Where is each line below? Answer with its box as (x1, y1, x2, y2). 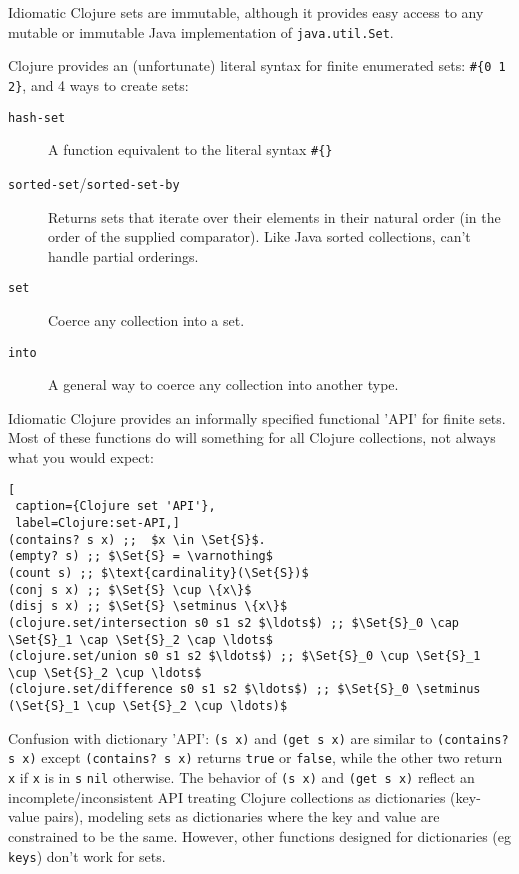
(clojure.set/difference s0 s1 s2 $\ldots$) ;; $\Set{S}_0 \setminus (8, 682, 481, 697)
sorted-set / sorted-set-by (8, 172, 180, 193)
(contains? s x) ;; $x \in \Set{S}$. (8, 532, 266, 547)
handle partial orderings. (48, 245, 199, 266)
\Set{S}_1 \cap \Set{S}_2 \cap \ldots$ (8, 632, 273, 647)
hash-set (8, 110, 66, 125)
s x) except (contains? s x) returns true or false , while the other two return (8, 747, 503, 768)
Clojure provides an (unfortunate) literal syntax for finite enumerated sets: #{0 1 (8, 55, 506, 76)
